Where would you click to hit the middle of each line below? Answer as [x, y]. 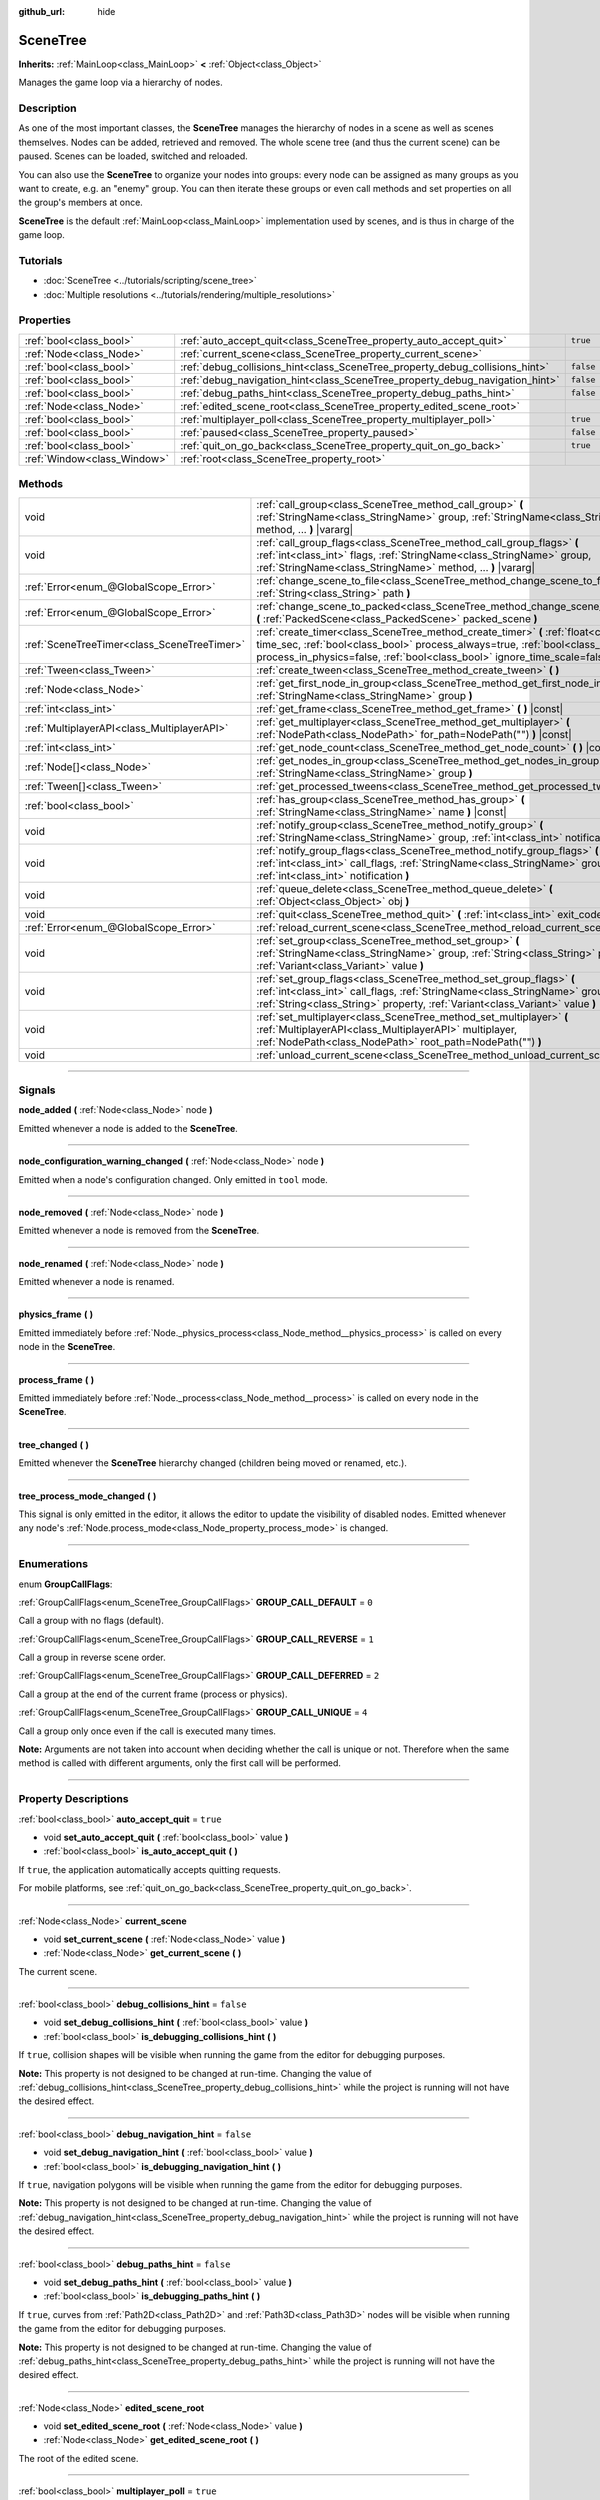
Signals [37, 1090]
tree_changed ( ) [54, 1444]
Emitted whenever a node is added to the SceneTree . [128, 1128]
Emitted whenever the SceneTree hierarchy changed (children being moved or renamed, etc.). [212, 1463]
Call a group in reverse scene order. [92, 1657]
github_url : [41, 11]
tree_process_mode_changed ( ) [87, 1496]
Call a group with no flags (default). [91, 1621]
